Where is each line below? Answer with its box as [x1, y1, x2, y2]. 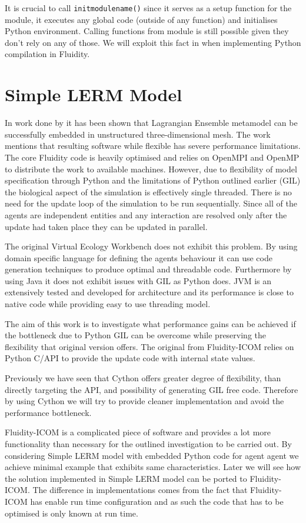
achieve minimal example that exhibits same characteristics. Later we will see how [5, 461, 301, 473]
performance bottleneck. [5, 406, 92, 418]
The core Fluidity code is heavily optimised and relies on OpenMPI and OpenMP [5, 151, 300, 163]
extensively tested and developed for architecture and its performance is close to [5, 286, 294, 298]
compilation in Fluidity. [5, 48, 90, 60]
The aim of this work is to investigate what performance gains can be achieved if [5, 317, 296, 329]
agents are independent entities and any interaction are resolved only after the [5, 208, 287, 221]
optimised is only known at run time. [5, 507, 138, 519]
